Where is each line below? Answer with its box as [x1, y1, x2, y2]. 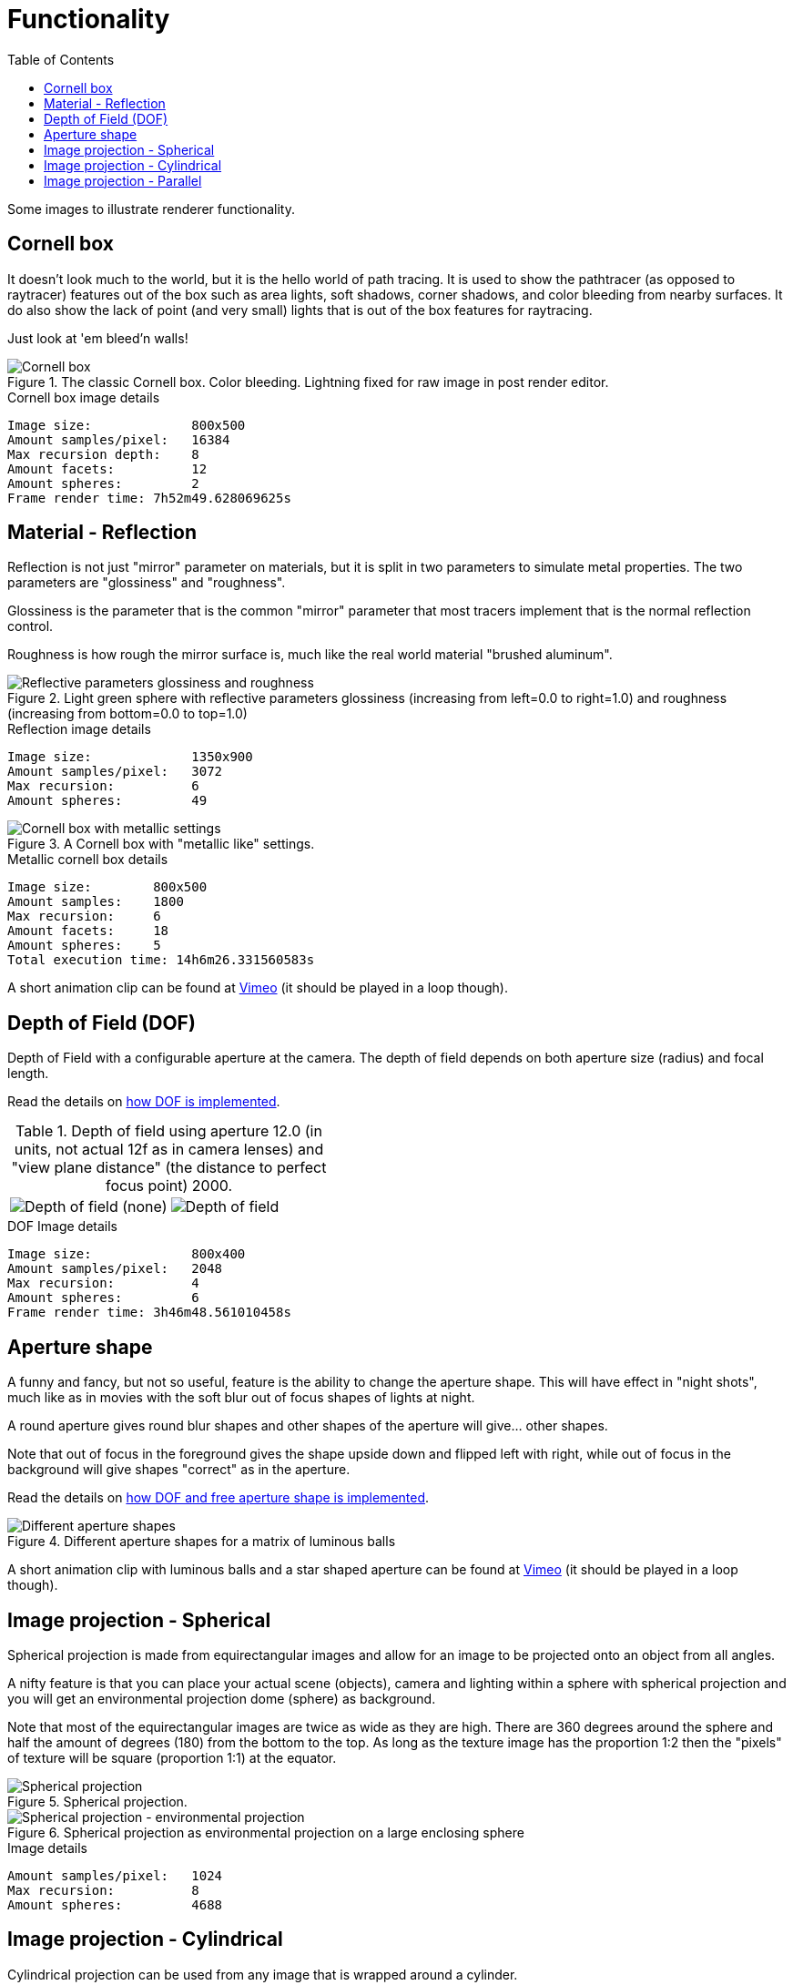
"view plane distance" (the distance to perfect [11, 1158, 327, 1177]
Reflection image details [7, 721, 151, 738]
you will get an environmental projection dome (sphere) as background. [7, 1690, 436, 1706]
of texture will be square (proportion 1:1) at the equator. [7, 1749, 337, 1766]
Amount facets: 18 [7, 923, 169, 939]
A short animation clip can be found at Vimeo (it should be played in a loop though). [7, 980, 508, 996]
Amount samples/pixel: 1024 [7, 1868, 223, 1883]
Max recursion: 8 [7, 1882, 199, 1898]
